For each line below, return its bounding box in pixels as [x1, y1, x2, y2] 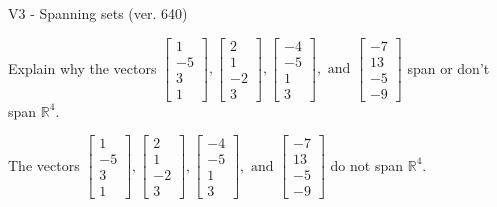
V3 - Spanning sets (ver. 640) [8, 3, 188, 23]
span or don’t [407, 57, 490, 78]
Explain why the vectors [8, 57, 157, 78]
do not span [330, 154, 404, 175]
